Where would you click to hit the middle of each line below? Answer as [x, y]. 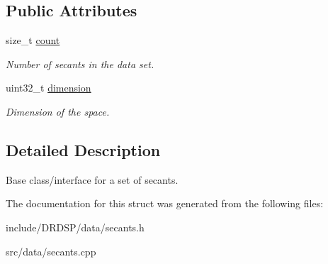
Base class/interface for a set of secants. [92, 179]
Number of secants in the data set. [80, 64]
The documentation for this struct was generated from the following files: [165, 203]
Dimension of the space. [58, 111]
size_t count [33, 40]
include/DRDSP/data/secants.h [75, 227]
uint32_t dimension [49, 88]
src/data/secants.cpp [51, 251]
